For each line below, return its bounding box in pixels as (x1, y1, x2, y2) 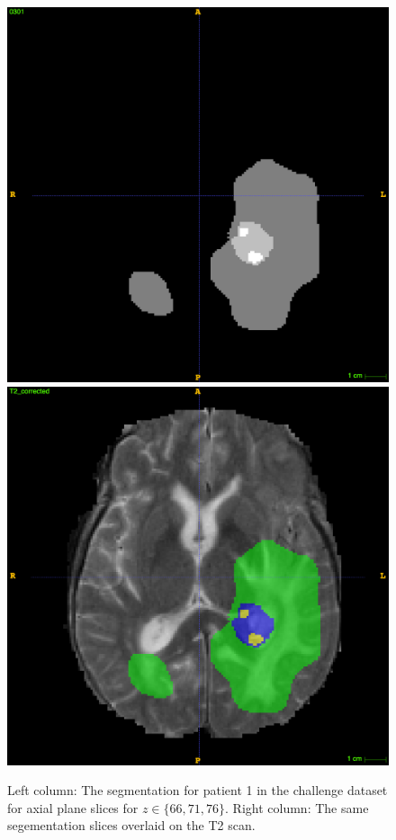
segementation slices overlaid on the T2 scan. (7, 816, 256, 835)
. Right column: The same (225, 798, 369, 817)
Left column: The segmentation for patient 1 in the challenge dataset (7, 781, 388, 800)
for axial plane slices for (7, 798, 139, 817)
